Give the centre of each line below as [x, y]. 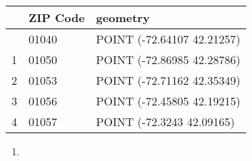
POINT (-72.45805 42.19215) [168, 101]
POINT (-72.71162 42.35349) [168, 80]
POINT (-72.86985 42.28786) [168, 59]
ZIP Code [57, 17]
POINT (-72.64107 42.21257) [168, 39]
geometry [123, 17]
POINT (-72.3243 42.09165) [165, 121]
